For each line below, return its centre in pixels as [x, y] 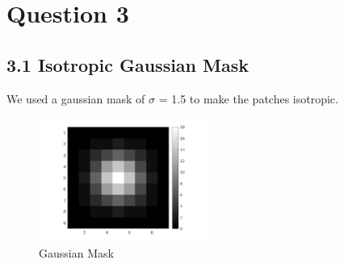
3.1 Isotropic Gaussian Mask [128, 64]
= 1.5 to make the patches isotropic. [248, 98]
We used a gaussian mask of [76, 98]
